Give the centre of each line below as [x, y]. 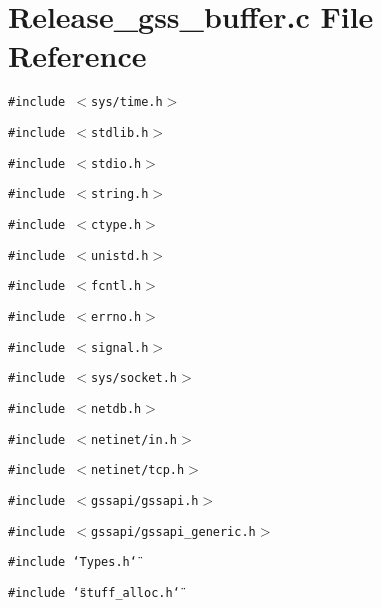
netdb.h [116, 408]
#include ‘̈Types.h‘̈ [72, 562]
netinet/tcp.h [138, 470]
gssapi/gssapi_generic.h [173, 531]
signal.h [120, 347]
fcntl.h [116, 286]
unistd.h [120, 255]
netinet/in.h [134, 439]
